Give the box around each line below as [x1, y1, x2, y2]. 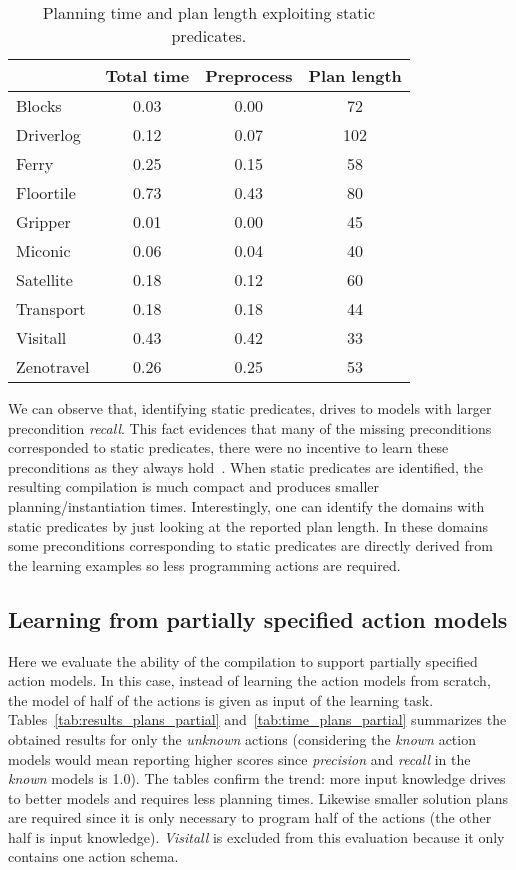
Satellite [16, 268, 73, 291]
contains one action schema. [8, 846, 179, 867]
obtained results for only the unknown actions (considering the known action [8, 728, 476, 749]
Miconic [16, 239, 71, 262]
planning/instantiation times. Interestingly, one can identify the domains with [8, 495, 485, 516]
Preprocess [205, 64, 293, 87]
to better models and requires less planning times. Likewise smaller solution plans [8, 787, 508, 808]
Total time [105, 64, 190, 87]
